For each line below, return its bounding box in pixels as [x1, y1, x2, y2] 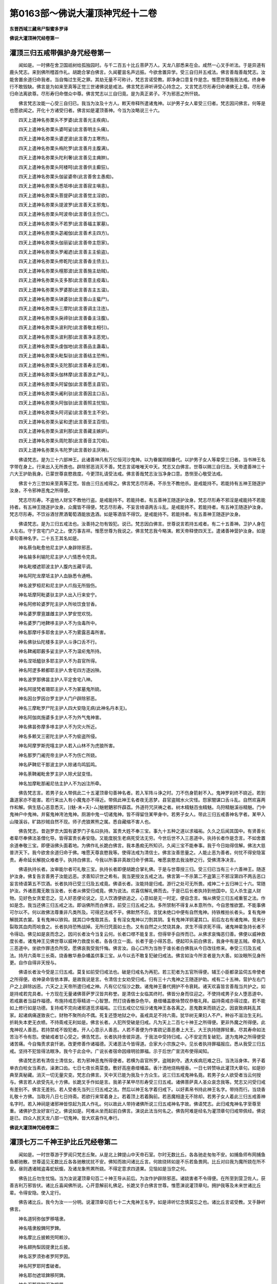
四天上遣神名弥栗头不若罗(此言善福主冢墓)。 [18, 220, 112, 226]
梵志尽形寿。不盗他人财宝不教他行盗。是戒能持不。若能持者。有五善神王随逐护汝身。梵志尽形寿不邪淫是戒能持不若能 [18, 497, 266, 503]
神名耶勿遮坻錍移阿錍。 [18, 1272, 68, 1278]
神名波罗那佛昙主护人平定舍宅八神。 [18, 676, 95, 683]
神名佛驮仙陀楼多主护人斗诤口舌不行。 [18, 638, 100, 645]
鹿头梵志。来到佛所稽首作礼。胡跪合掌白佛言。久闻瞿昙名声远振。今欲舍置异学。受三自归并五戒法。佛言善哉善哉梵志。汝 [9, 69, 266, 75]
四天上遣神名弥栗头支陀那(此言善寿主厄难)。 [18, 362, 112, 368]
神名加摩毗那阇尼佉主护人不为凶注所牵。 [18, 780, 104, 786]
